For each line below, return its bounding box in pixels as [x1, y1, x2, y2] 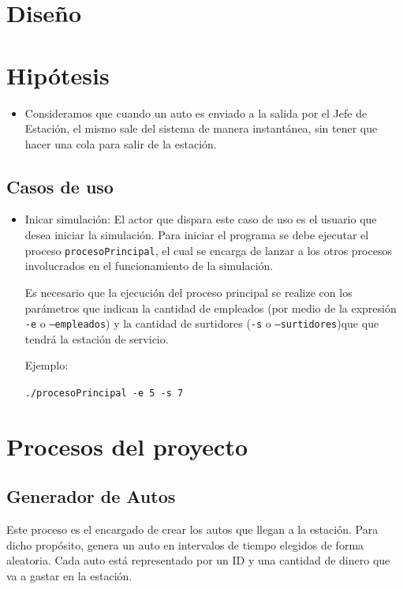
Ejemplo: [24, 357, 69, 373]
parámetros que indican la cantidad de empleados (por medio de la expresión [24, 299, 397, 316]
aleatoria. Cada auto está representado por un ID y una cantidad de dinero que [6, 552, 390, 568]
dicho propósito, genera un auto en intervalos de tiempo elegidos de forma [6, 536, 364, 553]
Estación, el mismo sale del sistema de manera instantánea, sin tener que [24, 120, 378, 137]
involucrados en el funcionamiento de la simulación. [24, 257, 274, 274]
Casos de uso [6, 174, 114, 198]
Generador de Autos [6, 484, 176, 508]
